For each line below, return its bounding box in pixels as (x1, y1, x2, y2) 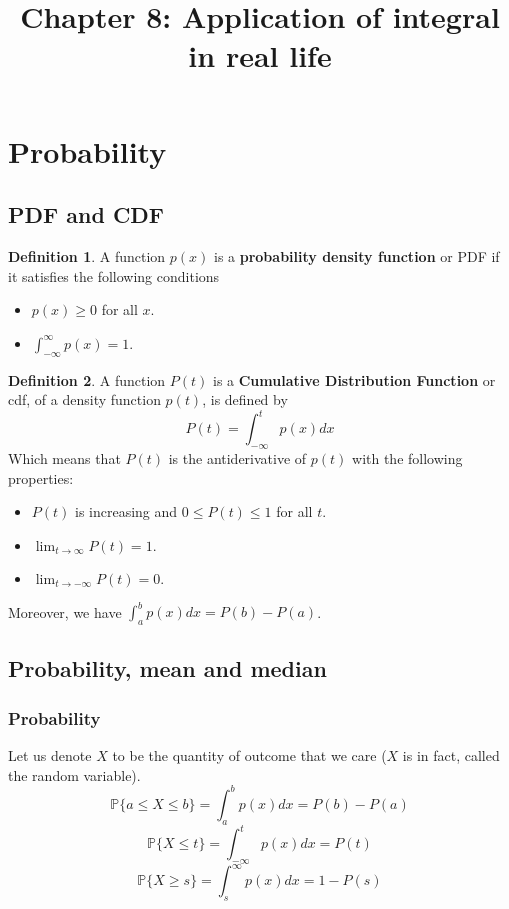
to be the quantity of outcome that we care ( (112, 745, 387, 766)
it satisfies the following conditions (8, 265, 220, 286)
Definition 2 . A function (8, 369, 166, 390)
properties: (8, 467, 74, 488)
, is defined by (202, 389, 288, 410)
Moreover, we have (8, 601, 122, 622)
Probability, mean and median (8, 653, 327, 684)
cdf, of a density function (8, 389, 161, 410)
